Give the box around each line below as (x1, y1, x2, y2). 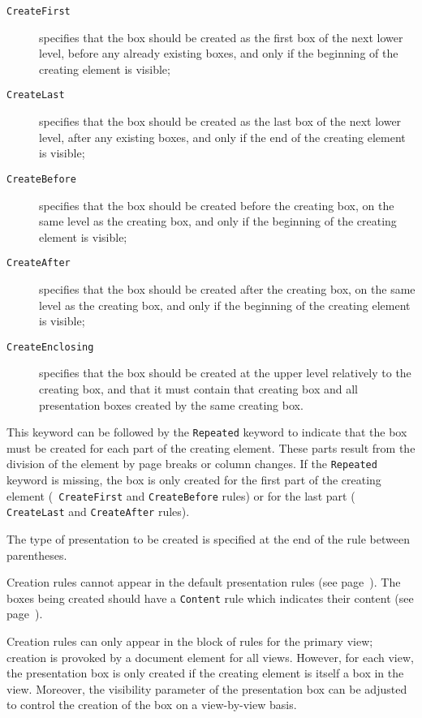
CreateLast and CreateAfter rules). (6, 503, 190, 520)
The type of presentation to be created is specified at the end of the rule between (6, 531, 410, 547)
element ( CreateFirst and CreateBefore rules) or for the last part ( (6, 487, 355, 504)
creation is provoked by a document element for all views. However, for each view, (6, 648, 414, 665)
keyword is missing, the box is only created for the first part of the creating (6, 471, 381, 488)
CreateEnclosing (6, 341, 94, 353)
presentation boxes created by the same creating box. (39, 396, 304, 413)
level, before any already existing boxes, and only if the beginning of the (39, 45, 398, 62)
